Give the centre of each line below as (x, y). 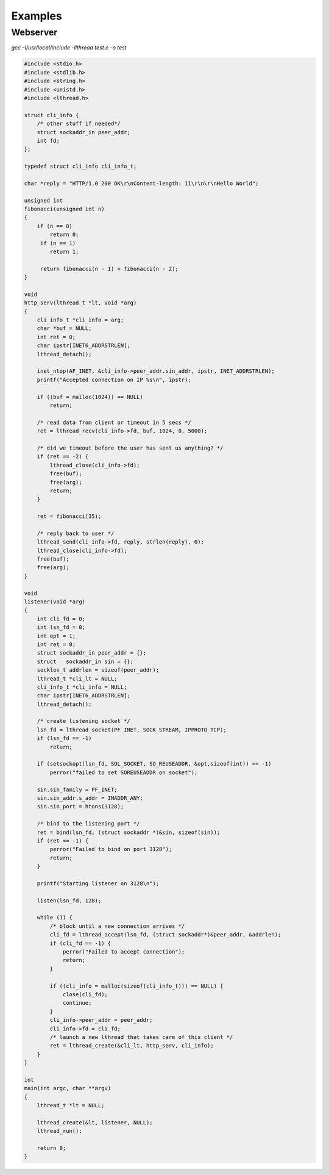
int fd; (48, 141)
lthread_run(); (59, 1131)
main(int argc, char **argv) (68, 1088)
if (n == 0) (55, 226)
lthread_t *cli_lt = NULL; (77, 678)
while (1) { (55, 918)
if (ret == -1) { (63, 841)
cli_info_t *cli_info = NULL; (82, 687)
